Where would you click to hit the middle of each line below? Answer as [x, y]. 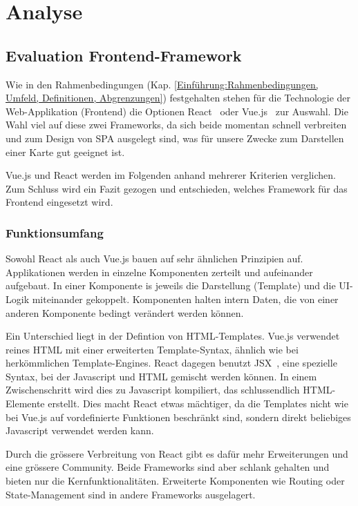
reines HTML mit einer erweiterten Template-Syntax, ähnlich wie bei [152, 349]
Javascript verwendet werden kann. [80, 430]
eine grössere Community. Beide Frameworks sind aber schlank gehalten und [168, 467]
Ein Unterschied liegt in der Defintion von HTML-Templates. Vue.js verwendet [173, 336]
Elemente [25, 403]
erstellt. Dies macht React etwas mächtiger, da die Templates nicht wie [198, 403]
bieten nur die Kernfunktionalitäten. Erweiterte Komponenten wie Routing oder [175, 481]
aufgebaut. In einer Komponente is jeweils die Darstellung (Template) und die [171, 285]
